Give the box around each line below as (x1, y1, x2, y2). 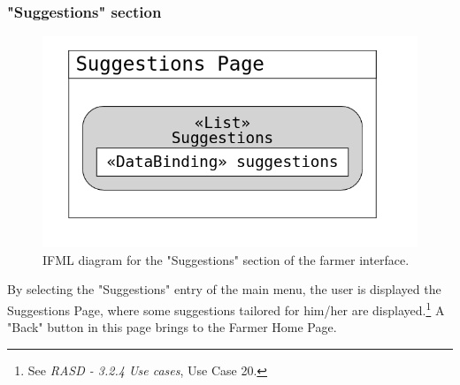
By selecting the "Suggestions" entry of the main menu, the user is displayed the (7, 280, 441, 298)
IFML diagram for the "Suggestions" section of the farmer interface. (42, 250, 410, 268)
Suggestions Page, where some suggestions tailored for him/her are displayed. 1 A (7, 298, 445, 319)
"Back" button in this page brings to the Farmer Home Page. (7, 318, 337, 336)
